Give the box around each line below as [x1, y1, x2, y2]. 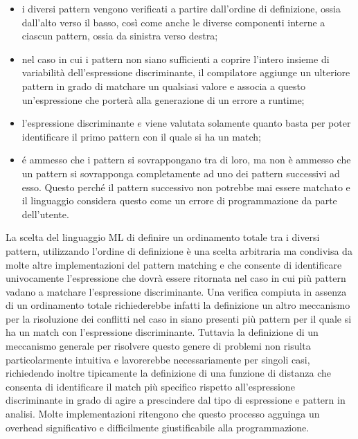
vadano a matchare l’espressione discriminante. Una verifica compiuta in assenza [6, 284, 347, 298]
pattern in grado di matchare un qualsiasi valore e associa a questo [21, 78, 306, 93]
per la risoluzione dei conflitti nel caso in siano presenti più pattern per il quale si [6, 311, 352, 325]
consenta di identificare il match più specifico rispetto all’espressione [6, 379, 295, 393]
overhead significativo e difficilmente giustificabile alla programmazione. [6, 420, 310, 434]
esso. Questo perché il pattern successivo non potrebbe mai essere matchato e [21, 179, 350, 194]
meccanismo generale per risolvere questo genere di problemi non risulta [6, 339, 311, 353]
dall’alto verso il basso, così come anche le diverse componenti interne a [21, 15, 325, 29]
